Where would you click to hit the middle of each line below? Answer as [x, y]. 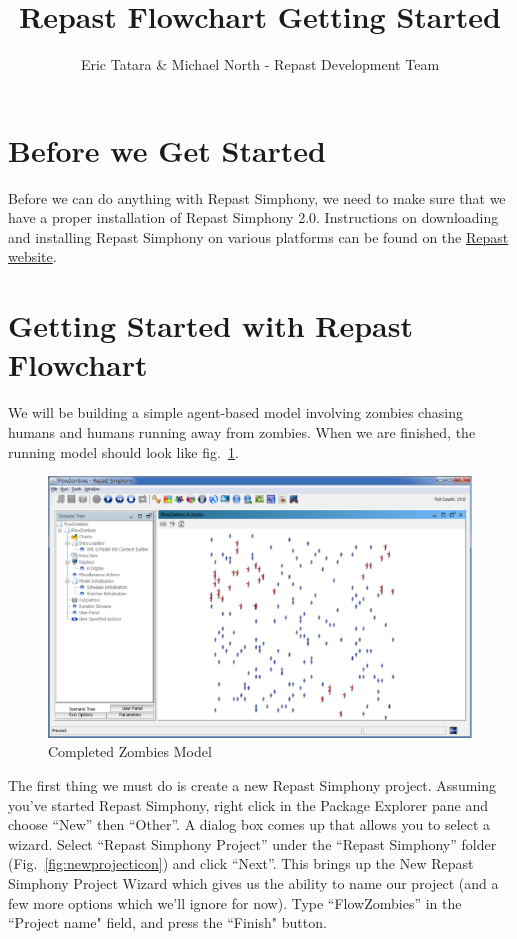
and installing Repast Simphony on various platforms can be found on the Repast [258, 236]
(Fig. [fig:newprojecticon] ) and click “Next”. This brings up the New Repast [241, 863]
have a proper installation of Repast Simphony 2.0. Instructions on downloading [253, 217]
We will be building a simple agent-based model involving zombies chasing [235, 412]
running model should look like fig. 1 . [123, 451]
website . [32, 256]
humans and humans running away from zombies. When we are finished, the [242, 431]
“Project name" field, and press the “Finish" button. [167, 922]
